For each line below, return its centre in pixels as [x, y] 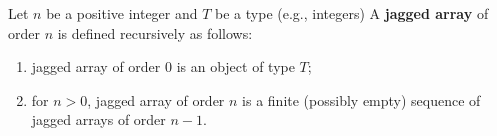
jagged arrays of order [98, 119]
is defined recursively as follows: [155, 32]
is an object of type [235, 66]
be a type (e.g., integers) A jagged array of [352, 13]
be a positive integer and [122, 13]
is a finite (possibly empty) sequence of [361, 99]
